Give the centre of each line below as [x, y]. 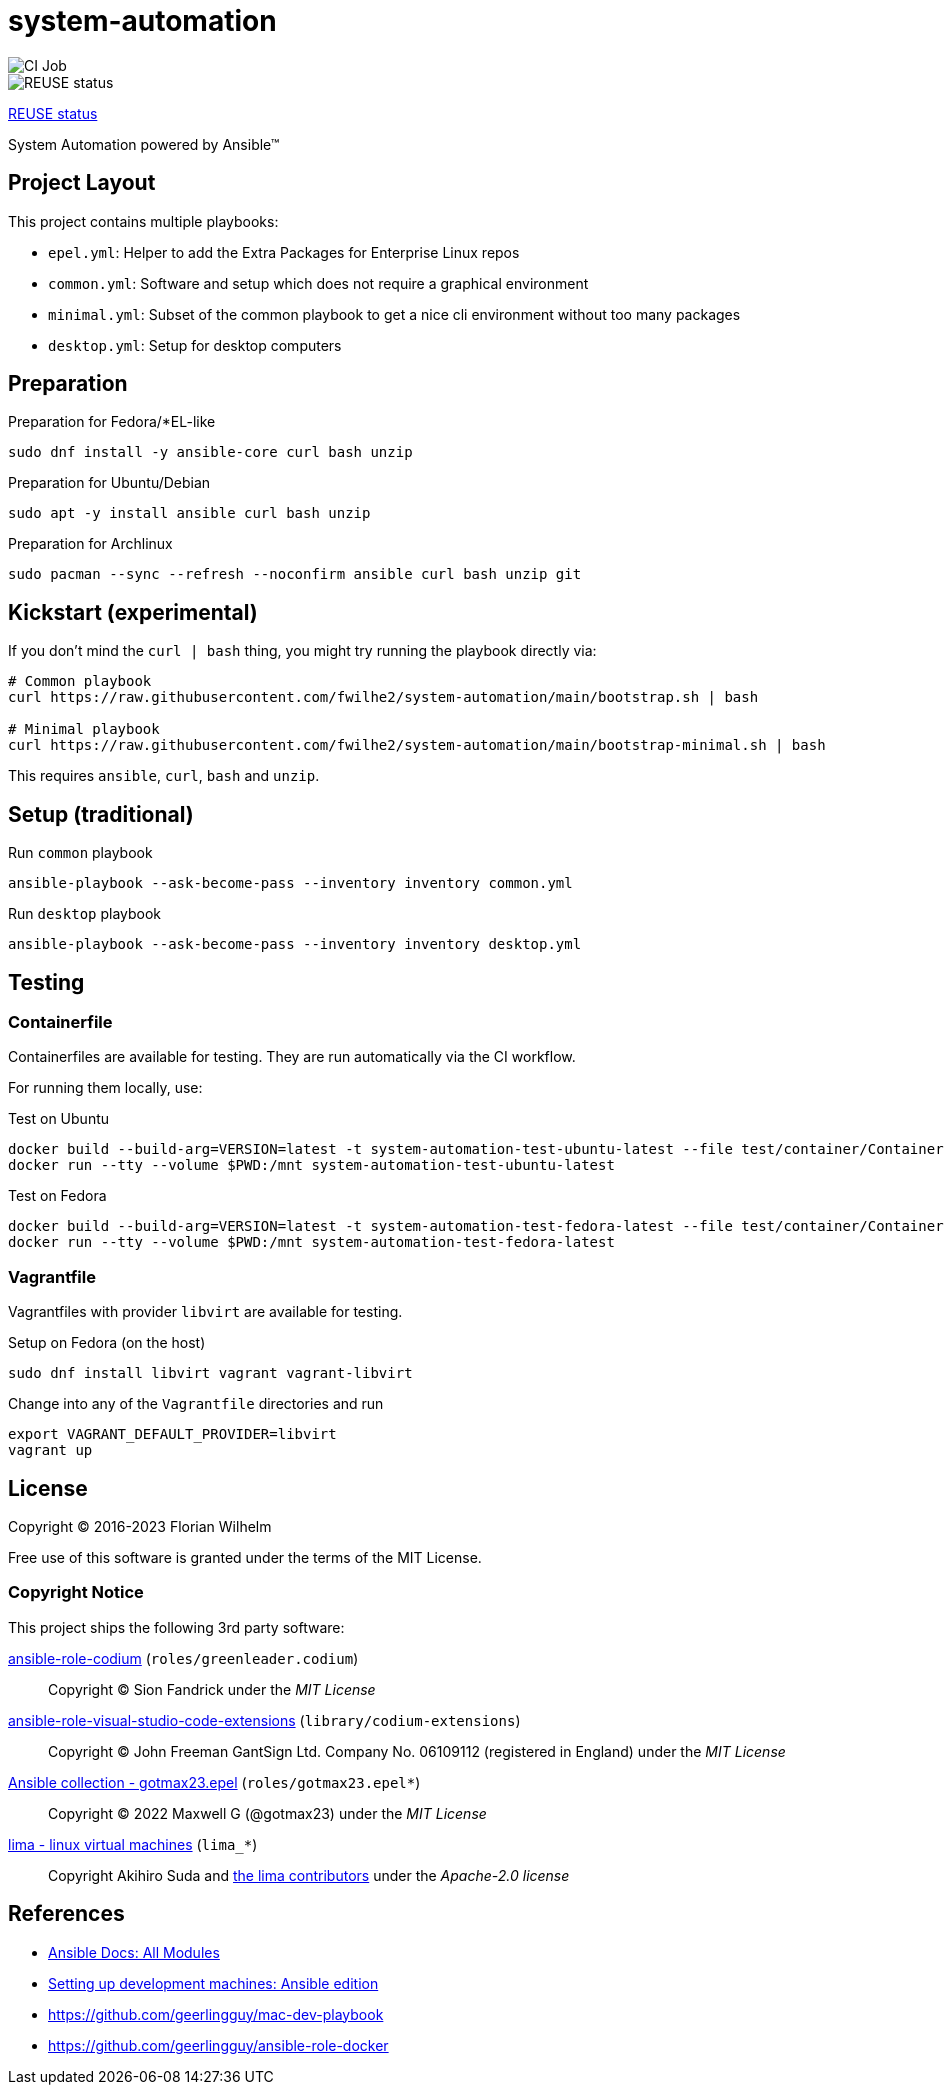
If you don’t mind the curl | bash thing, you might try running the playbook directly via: [302, 651]
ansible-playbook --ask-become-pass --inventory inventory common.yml [290, 883]
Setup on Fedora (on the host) [107, 1343]
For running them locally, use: [105, 1088]
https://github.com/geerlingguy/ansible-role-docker [218, 2045]
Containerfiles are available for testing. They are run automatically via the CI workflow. [292, 1057]
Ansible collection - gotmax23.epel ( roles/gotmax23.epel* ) [214, 1782]
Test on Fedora [57, 1196]
